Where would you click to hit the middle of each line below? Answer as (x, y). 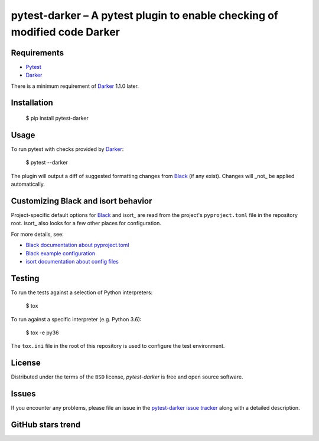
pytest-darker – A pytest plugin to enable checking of (145, 15)
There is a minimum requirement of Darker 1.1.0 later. (75, 86)
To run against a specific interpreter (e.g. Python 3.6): (76, 319)
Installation (32, 103)
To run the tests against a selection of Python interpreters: (82, 292)
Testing (25, 278)
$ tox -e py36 (42, 333)
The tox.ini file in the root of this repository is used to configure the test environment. (118, 346)
